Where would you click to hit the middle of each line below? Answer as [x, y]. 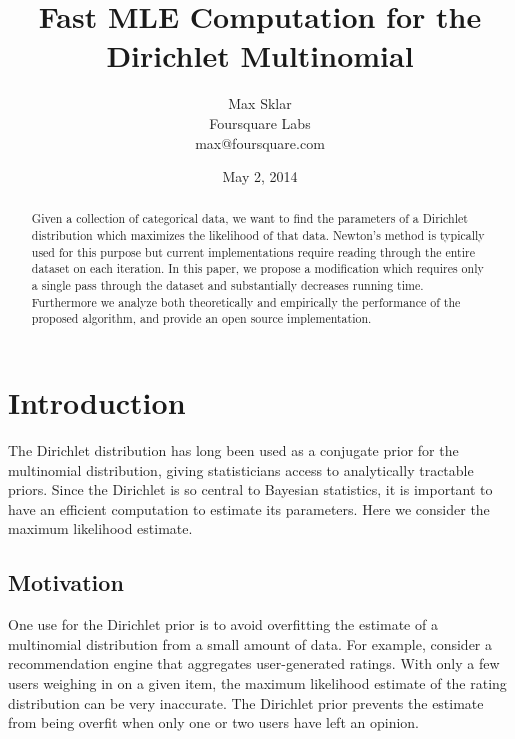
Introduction [97, 402]
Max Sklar [260, 103]
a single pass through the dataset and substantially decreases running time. [227, 285]
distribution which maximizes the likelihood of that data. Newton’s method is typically [258, 235]
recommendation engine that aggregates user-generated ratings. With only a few [254, 663]
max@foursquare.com [260, 142]
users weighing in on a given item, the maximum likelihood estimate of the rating [257, 682]
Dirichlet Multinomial [260, 55]
